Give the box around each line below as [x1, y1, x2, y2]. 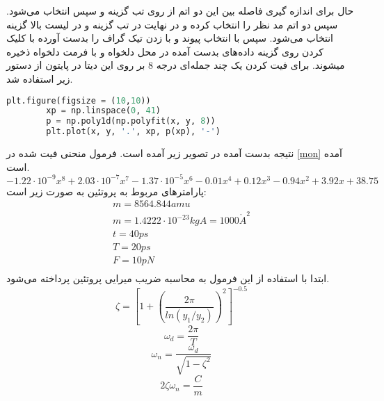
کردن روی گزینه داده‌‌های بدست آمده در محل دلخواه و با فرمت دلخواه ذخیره [6, 44, 323, 58]
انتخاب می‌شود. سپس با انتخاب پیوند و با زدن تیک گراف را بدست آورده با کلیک [6, 31, 333, 45]
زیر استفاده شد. [6, 71, 73, 85]
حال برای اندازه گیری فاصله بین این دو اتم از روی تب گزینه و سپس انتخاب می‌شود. [6, 3, 354, 17]
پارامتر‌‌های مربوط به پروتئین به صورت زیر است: [6, 183, 207, 198]
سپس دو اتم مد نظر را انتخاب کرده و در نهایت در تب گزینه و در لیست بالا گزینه [6, 17, 338, 31]
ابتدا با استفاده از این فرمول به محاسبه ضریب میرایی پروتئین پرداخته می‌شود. [6, 271, 330, 286]
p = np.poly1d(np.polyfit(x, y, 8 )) [46, 116, 216, 126]
